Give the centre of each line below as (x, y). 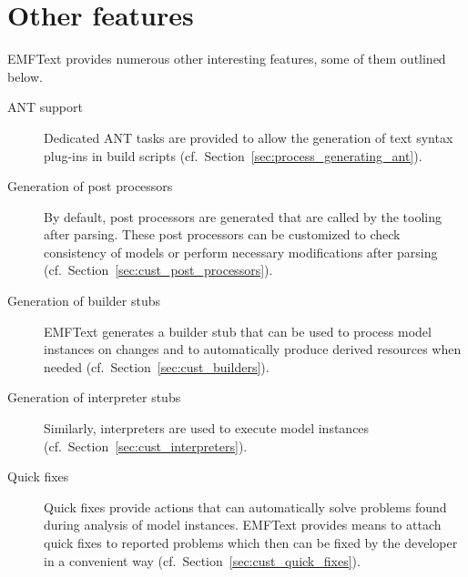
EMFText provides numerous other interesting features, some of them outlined (227, 59)
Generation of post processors (90, 186)
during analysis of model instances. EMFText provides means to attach (243, 525)
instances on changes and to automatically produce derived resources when (253, 349)
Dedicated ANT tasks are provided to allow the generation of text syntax (249, 137)
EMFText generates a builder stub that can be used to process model (238, 331)
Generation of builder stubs (84, 301)
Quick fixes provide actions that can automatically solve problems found (245, 506)
